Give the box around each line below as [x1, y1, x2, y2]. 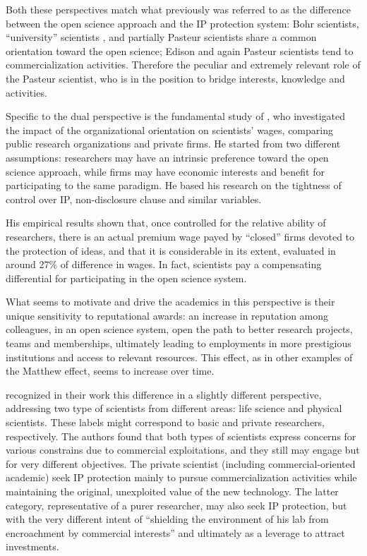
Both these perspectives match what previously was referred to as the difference [6, 2, 351, 16]
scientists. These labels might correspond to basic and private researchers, [6, 415, 325, 430]
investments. [6, 539, 59, 554]
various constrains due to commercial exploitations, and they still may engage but [6, 442, 360, 457]
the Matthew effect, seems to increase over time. [6, 363, 215, 378]
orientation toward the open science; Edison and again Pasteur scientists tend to [6, 43, 354, 58]
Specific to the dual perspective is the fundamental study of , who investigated [6, 109, 346, 123]
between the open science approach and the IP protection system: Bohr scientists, [6, 16, 359, 30]
